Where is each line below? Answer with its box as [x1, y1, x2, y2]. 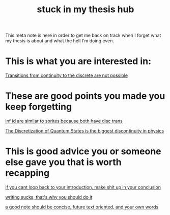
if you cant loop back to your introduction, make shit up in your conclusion [5, 184, 161, 190]
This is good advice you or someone [5, 146, 161, 157]
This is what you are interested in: [5, 56, 152, 67]
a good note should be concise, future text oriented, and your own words [5, 204, 159, 210]
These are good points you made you [5, 90, 165, 102]
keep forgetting [5, 101, 72, 113]
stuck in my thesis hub [37, 4, 134, 15]
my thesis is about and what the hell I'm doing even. [5, 38, 115, 44]
